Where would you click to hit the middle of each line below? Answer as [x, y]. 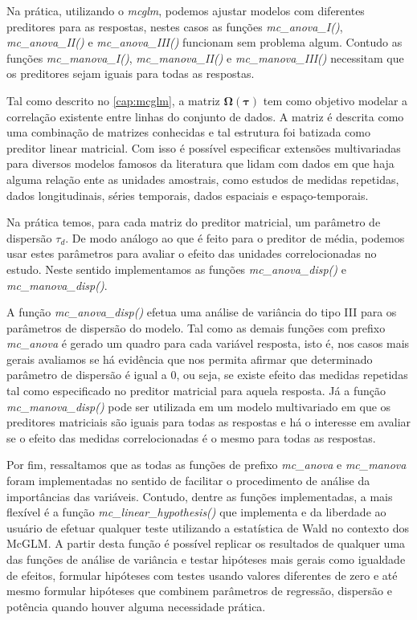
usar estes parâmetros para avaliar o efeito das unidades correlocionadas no [192, 253]
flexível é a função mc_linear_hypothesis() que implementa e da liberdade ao [196, 512]
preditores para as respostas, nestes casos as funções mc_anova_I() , [175, 26]
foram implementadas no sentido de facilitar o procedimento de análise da [188, 481]
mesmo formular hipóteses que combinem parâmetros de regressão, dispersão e [199, 591]
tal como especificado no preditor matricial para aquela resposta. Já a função [196, 391]
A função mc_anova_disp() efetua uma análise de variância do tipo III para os [202, 312]
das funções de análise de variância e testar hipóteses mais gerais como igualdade [206, 559]
